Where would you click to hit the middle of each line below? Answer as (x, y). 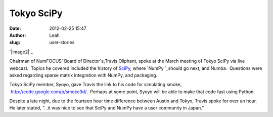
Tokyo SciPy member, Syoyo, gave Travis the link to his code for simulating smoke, (96, 85)
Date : (15, 28)
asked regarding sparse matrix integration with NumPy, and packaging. (83, 75)
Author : (18, 35)
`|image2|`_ (21, 52)
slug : (15, 43)
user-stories (62, 43)
